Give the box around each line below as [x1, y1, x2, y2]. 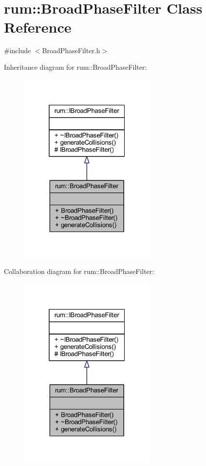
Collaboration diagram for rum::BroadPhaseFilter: [4, 266, 154, 276]
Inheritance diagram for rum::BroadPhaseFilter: [4, 61, 147, 72]
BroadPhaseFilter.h [42, 45, 100, 56]
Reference [4, 17, 72, 37]
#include [4, 45, 31, 56]
